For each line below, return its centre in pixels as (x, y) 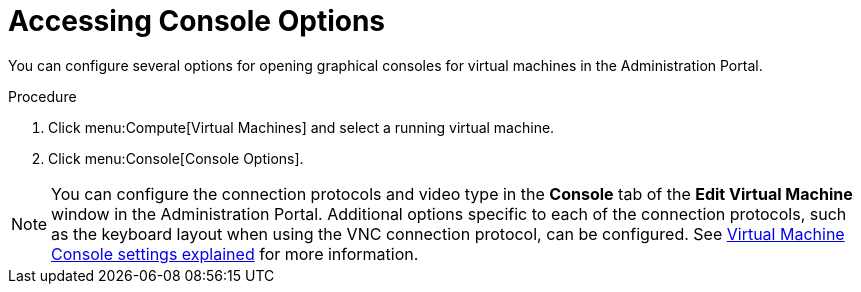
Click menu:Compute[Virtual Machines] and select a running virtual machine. (301, 127)
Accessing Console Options (197, 21)
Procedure (42, 96)
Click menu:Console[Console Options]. (176, 158)
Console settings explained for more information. (235, 253)
